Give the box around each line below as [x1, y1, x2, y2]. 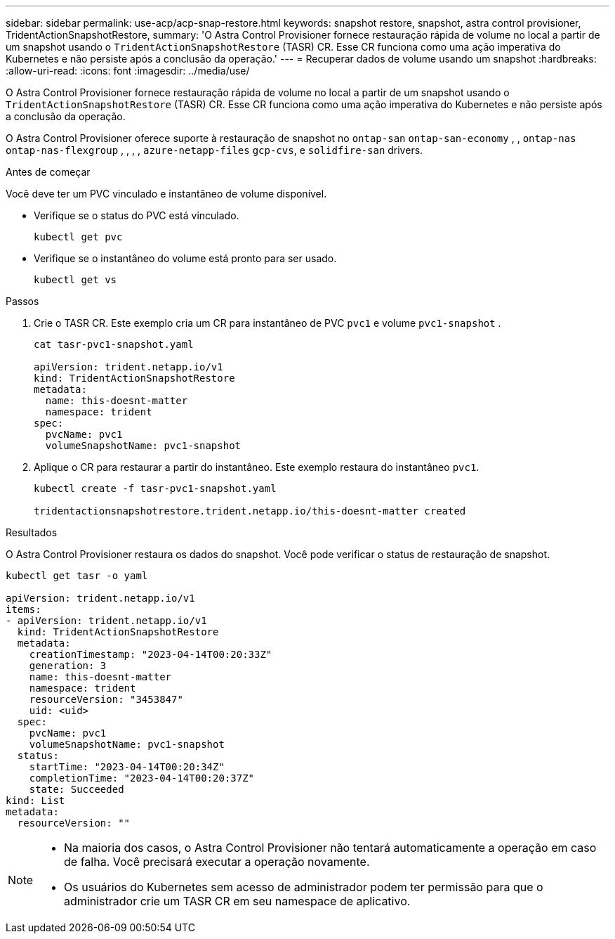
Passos [6, 295, 39, 307]
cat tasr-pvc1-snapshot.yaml [34, 339, 194, 350]
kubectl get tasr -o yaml [6, 570, 148, 581]
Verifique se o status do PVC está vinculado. [34, 209, 239, 221]
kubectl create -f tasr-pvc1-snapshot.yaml [34, 483, 277, 494]
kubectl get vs [34, 274, 117, 285]
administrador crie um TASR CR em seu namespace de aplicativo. [64, 894, 411, 908]
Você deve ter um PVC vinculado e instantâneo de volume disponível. [6, 188, 327, 200]
